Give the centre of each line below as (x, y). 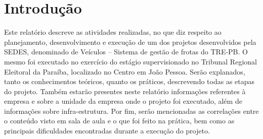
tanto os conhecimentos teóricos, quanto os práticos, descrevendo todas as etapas (129, 81)
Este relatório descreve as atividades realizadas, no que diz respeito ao (113, 32)
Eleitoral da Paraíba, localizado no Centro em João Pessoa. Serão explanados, (125, 71)
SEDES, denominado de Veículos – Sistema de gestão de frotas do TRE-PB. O (126, 52)
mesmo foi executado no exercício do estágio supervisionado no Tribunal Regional (130, 61)
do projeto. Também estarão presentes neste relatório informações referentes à (125, 91)
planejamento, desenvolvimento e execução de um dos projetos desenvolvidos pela (130, 42)
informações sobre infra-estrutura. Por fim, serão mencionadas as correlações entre (131, 111)
